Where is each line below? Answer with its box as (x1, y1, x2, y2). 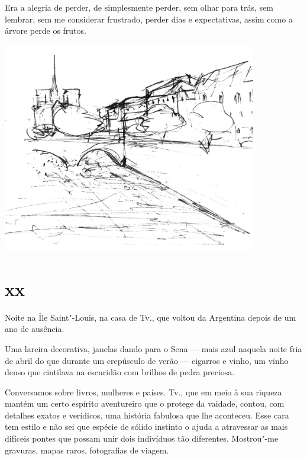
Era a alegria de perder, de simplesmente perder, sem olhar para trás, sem (5, 1, 273, 13)
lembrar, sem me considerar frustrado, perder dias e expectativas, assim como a (5, 12, 293, 25)
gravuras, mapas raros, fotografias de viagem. (5, 443, 169, 456)
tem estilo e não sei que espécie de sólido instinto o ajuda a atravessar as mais (5, 420, 288, 433)
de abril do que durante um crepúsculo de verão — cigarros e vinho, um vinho (5, 354, 289, 366)
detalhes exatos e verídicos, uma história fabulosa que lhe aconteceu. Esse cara (5, 408, 289, 421)
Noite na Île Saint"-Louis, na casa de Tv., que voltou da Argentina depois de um (5, 311, 296, 323)
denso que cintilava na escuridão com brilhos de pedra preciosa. (5, 366, 235, 378)
